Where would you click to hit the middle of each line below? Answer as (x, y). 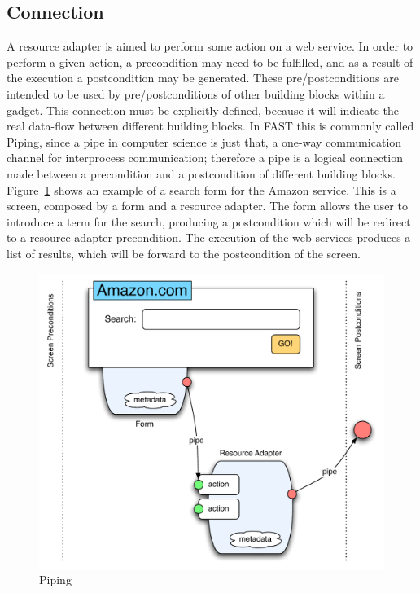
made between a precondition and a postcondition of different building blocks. (201, 173)
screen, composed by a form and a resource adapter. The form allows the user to (207, 206)
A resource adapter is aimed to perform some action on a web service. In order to (210, 46)
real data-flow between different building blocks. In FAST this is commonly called (210, 126)
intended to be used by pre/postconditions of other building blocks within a (196, 93)
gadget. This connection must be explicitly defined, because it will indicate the (203, 110)
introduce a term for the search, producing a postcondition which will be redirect (209, 221)
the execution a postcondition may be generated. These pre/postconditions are (203, 78)
